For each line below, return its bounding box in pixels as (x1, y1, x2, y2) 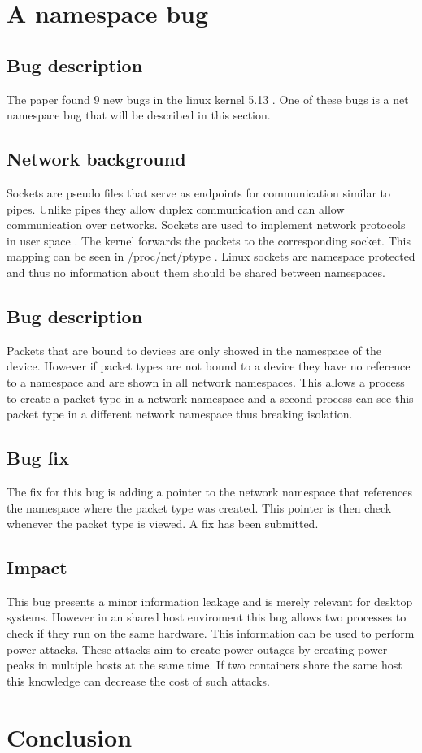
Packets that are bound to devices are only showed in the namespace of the (7, 341, 381, 358)
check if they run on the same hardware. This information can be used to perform (7, 625, 415, 642)
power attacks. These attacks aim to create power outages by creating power (7, 640, 388, 657)
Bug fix (7, 445, 69, 470)
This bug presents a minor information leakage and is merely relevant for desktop (7, 592, 413, 609)
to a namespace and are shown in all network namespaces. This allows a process (7, 373, 405, 390)
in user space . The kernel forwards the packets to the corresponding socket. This (7, 232, 411, 249)
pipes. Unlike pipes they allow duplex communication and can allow (7, 200, 345, 217)
